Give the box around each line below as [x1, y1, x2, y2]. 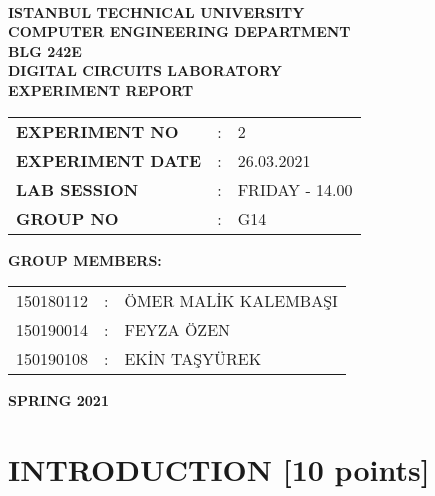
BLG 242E [8, 40, 82, 61]
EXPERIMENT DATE [16, 148, 202, 172]
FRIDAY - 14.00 [237, 177, 353, 201]
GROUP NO [16, 206, 119, 230]
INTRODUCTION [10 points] [8, 448, 430, 489]
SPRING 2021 [8, 390, 109, 411]
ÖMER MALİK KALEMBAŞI [124, 289, 338, 313]
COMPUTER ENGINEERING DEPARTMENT [8, 21, 351, 42]
